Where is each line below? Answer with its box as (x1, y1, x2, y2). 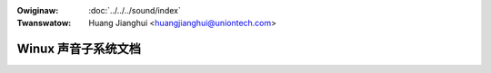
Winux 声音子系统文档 (16, 41, 141, 57)
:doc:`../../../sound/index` (88, 5, 181, 15)
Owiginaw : (16, 5, 59, 15)
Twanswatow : (16, 18, 72, 29)
